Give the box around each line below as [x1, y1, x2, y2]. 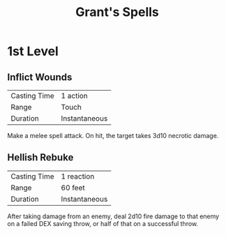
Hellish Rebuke [7, 151, 74, 164]
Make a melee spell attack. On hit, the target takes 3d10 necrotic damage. [7, 132, 219, 139]
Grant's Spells [75, 4, 159, 20]
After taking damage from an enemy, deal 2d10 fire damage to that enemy [7, 212, 220, 220]
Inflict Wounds [7, 71, 73, 83]
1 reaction [61, 172, 95, 181]
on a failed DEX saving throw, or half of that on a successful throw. [7, 219, 199, 227]
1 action [61, 91, 89, 100]
